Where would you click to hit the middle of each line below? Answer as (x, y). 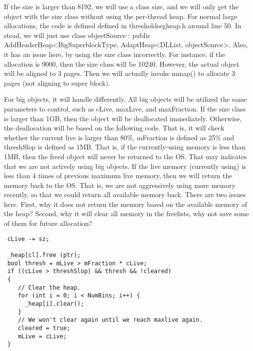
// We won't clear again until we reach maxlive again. (110, 320)
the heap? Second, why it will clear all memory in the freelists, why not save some (126, 213)
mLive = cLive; (42, 336)
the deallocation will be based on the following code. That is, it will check (114, 128)
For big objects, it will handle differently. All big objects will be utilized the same (126, 99)
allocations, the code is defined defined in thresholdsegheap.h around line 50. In (123, 26)
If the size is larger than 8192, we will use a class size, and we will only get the (121, 6)
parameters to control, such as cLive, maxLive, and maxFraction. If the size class (125, 108)
